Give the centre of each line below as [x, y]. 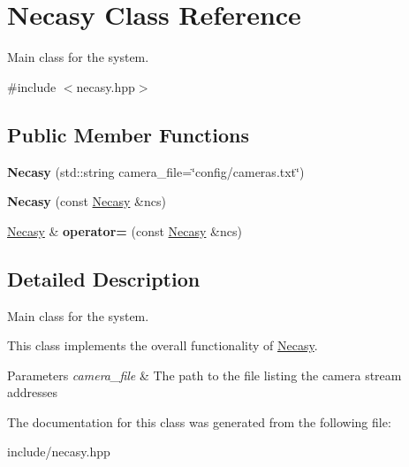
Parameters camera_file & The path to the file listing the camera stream [204, 375]
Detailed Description [104, 278]
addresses [33, 392]
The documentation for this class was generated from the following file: [199, 421]
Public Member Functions [128, 134]
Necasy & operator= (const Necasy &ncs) [125, 230]
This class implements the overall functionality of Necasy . [163, 345]
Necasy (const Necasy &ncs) [87, 201]
